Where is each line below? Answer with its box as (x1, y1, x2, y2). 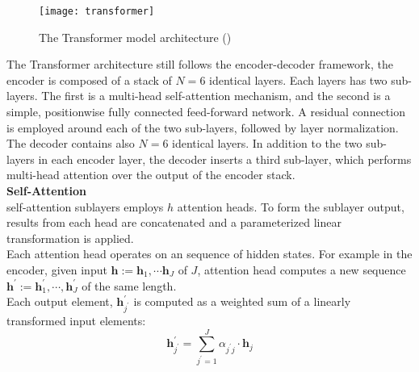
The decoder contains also (6, 135, 135, 152)
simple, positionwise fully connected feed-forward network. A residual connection (6, 103, 405, 120)
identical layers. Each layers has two (209, 71, 388, 88)
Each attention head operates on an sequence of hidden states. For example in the (6, 245, 413, 262)
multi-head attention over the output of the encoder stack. (6, 166, 295, 183)
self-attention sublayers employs (6, 198, 164, 215)
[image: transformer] (39, 6, 155, 17)
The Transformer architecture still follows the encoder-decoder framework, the (6, 56, 393, 73)
